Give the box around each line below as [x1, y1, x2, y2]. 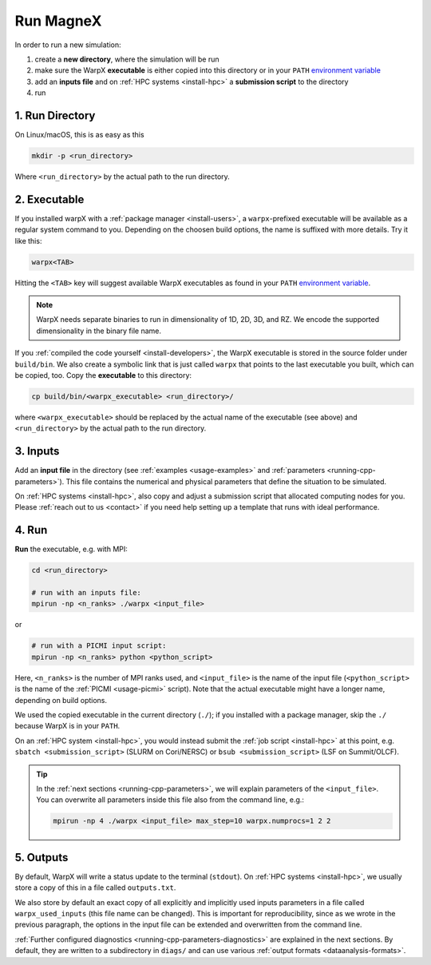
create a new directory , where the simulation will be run [34, 54, 219, 64]
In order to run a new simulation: [14, 40, 121, 50]
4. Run [14, 523, 48, 537]
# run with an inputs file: [31, 588, 141, 598]
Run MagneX [14, 12, 102, 30]
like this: [14, 236, 42, 245]
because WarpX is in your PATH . [14, 721, 121, 731]
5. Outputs [14, 851, 69, 864]
